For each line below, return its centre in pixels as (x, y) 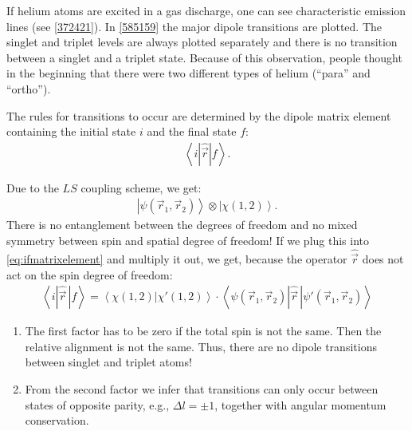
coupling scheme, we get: (141, 187)
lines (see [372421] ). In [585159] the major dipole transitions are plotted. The (194, 26)
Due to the (33, 187)
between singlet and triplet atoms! (108, 362)
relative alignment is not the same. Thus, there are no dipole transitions (201, 346)
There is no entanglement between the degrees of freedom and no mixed (182, 225)
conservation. (57, 420)
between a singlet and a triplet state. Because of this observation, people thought (204, 57)
